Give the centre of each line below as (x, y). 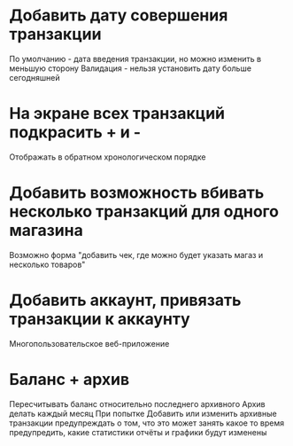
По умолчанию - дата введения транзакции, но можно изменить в (135, 59)
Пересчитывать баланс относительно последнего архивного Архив (137, 403)
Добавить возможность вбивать (137, 193)
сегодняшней (35, 77)
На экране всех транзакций (117, 114)
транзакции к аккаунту (100, 319)
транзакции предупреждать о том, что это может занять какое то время (147, 423)
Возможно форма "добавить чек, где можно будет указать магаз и (136, 254)
